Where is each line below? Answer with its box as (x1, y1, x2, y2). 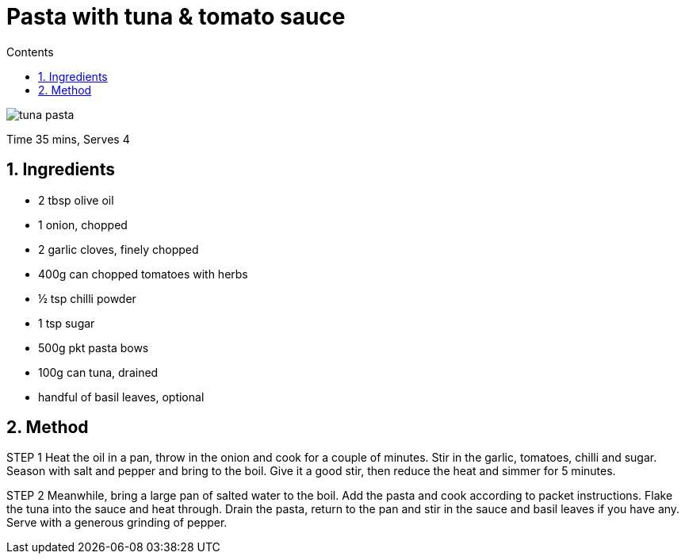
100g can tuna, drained (38, 365, 159, 379)
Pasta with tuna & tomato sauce (6, 3, 346, 30)
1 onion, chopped (38, 217, 128, 232)
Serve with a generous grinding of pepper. (6, 516, 228, 530)
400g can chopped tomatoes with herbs (38, 267, 248, 281)
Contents (6, 44, 54, 59)
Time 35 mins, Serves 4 (6, 132, 130, 146)
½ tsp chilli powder (38, 291, 136, 305)
